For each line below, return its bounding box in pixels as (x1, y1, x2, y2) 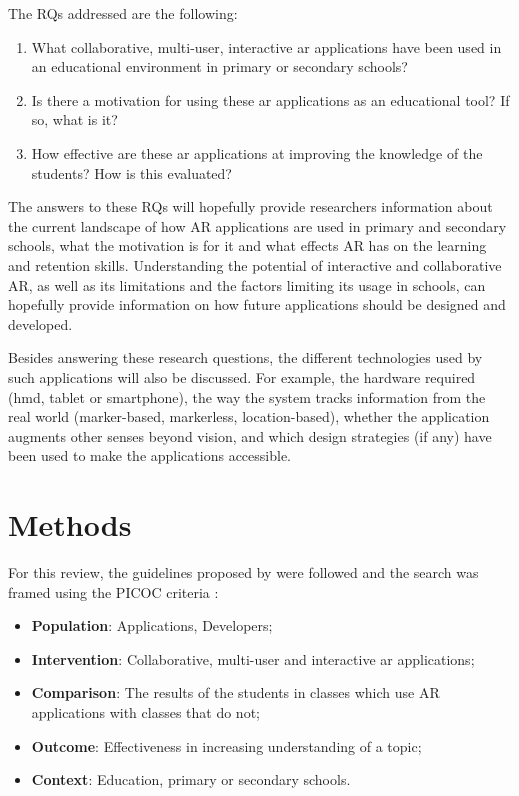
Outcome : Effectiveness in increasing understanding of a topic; (31, 735, 422, 756)
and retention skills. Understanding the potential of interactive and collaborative (8, 254, 502, 275)
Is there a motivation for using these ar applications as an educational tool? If (31, 89, 510, 110)
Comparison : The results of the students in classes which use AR (31, 682, 440, 703)
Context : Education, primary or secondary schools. (31, 769, 351, 790)
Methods (8, 504, 132, 545)
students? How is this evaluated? (31, 162, 232, 183)
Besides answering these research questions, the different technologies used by (8, 347, 483, 368)
